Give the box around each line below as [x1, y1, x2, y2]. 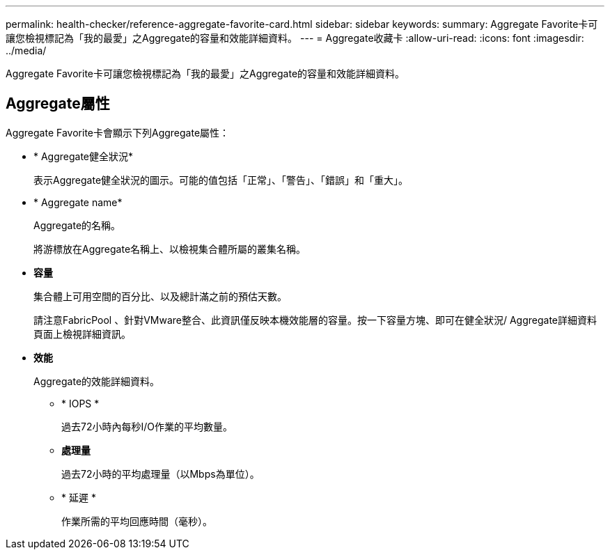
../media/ [6, 45, 47, 56]
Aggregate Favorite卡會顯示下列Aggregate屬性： [6, 126, 230, 139]
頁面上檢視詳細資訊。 [33, 327, 131, 340]
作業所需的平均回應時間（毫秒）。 [61, 515, 212, 527]
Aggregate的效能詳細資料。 [33, 375, 160, 387]
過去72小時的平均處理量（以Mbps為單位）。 [61, 467, 260, 480]
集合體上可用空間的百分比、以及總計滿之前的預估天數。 [33, 290, 287, 302]
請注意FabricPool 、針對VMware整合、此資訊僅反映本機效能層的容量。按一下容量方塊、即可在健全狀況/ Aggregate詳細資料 [33, 313, 597, 326]
